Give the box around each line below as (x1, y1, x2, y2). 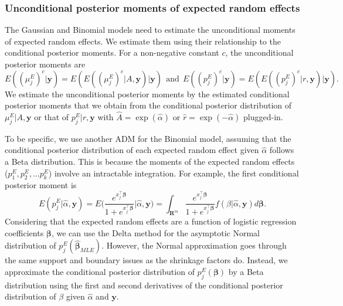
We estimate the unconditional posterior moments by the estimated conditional (5, 87, 290, 100)
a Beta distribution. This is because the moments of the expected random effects (5, 155, 295, 167)
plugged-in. (243, 111, 283, 123)
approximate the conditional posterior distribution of (5, 266, 195, 278)
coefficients (5, 226, 44, 239)
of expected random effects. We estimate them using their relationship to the (5, 35, 281, 47)
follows (269, 144, 294, 156)
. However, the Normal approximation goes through (101, 239, 287, 251)
